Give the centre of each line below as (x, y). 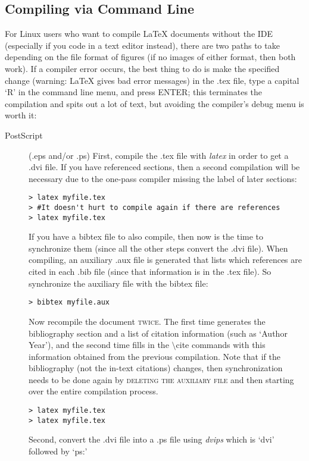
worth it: (21, 115)
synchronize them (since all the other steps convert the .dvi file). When (158, 248)
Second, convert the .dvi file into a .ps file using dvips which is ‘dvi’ (152, 439)
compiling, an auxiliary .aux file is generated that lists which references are (166, 260)
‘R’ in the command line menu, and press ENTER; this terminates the (134, 92)
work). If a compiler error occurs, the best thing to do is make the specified (142, 68)
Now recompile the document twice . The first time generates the (147, 321)
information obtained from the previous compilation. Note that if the (154, 356)
